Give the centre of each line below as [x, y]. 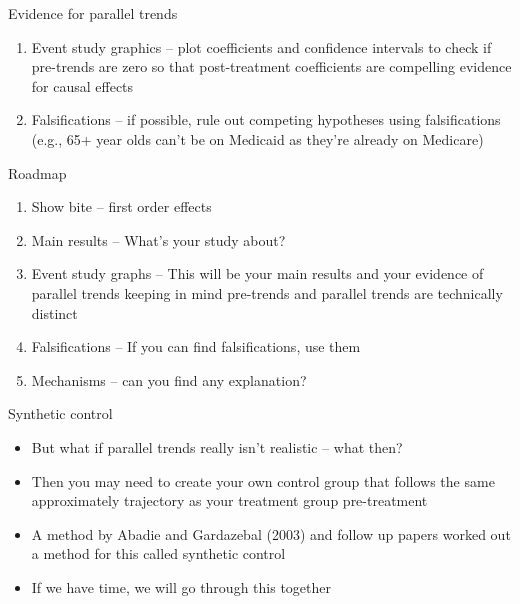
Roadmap [37, 172]
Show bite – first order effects [121, 206]
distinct [54, 312]
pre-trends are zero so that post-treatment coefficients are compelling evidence [271, 66]
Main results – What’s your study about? [158, 239]
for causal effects [82, 85]
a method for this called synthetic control [158, 553]
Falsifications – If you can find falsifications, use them [196, 346]
